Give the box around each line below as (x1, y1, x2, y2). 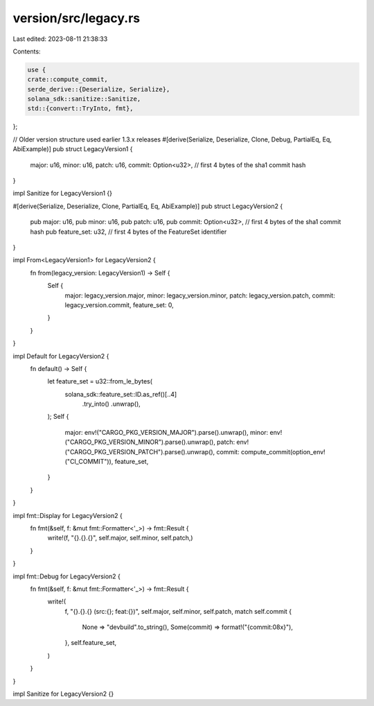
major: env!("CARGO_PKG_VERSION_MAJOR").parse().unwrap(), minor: (64, 428, 269, 436)
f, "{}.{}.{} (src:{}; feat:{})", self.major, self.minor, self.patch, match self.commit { (64, 607, 292, 615)
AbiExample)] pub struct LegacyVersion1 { (12, 145, 133, 153)
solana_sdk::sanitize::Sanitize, (27, 95, 141, 103)
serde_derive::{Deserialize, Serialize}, (27, 85, 170, 93)
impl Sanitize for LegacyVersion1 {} (12, 189, 112, 198)
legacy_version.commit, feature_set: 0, (64, 300, 175, 309)
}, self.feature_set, (64, 639, 117, 647)
